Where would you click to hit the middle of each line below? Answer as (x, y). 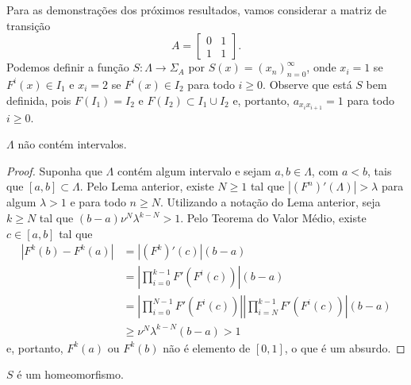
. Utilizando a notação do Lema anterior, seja (270, 202)
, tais (380, 170)
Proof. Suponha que (54, 170)
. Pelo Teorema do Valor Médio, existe (273, 218)
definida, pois (39, 100)
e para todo (98, 202)
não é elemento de (207, 347)
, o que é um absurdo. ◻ (345, 347)
